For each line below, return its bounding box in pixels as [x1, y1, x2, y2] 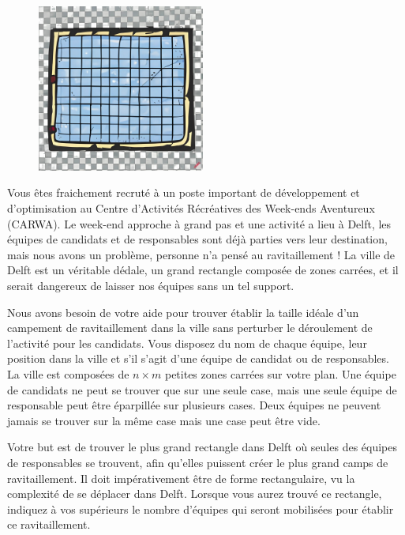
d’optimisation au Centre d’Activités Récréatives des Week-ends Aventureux [7, 200, 375, 217]
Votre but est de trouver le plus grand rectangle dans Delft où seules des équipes [7, 439, 398, 455]
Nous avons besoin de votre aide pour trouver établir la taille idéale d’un [7, 303, 359, 320]
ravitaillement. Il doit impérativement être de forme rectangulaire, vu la [7, 469, 355, 486]
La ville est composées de [7, 365, 129, 382]
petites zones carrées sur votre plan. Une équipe [164, 365, 396, 382]
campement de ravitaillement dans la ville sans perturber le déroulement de [7, 319, 373, 336]
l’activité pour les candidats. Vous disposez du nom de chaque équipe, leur [7, 334, 367, 351]
